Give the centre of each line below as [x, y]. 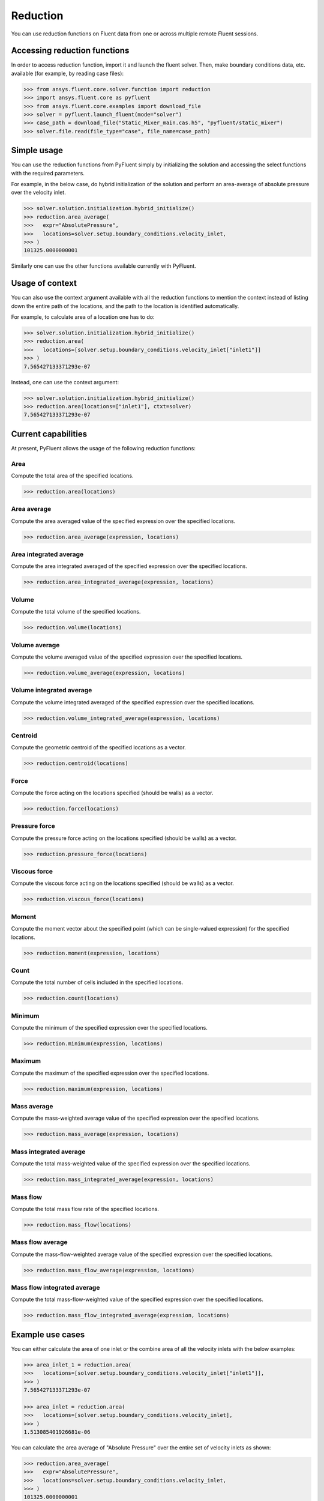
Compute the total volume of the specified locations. [76, 612]
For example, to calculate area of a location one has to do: [83, 317]
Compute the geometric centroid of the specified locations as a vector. [98, 747]
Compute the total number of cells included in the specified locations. [97, 982]
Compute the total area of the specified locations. [72, 476]
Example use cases [48, 1334]
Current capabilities [49, 434]
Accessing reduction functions [70, 51]
